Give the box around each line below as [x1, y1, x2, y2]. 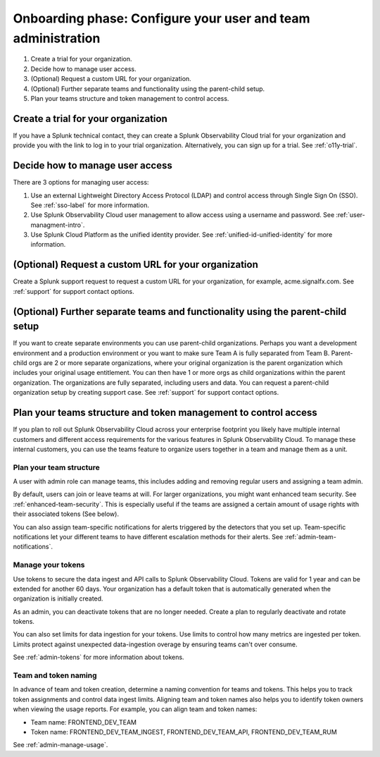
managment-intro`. [30, 221, 85, 229]
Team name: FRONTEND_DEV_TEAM [30, 718, 137, 726]
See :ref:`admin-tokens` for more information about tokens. [13, 653, 184, 662]
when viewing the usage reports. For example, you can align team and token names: [13, 705, 258, 713]
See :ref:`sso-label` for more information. [30, 201, 149, 209]
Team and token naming [13, 670, 98, 680]
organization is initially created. [13, 594, 103, 603]
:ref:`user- [336, 211, 365, 219]
